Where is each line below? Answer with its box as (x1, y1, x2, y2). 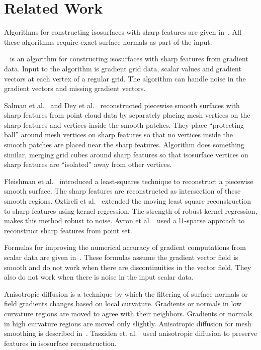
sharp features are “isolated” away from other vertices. (4, 159, 172, 169)
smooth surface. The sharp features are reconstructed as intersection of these (4, 186, 241, 196)
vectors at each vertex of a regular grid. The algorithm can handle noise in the (4, 73, 246, 83)
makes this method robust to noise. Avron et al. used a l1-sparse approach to (4, 215, 245, 226)
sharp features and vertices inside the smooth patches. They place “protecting (4, 119, 244, 130)
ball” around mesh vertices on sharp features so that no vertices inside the (4, 129, 233, 140)
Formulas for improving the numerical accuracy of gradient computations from (4, 242, 246, 252)
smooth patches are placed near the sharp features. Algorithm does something (4, 139, 244, 150)
